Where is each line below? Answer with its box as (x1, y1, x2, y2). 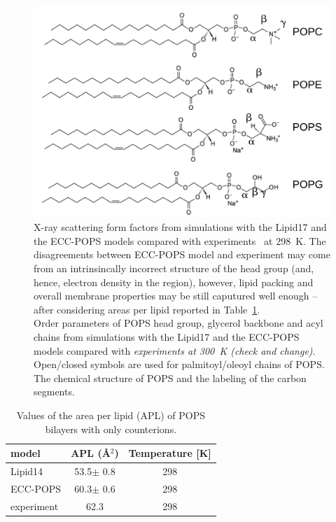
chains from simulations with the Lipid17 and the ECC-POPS (34, 330, 300, 344)
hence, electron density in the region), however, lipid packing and (34, 274, 314, 289)
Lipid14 (10, 464, 43, 479)
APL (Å (71, 446, 111, 460)
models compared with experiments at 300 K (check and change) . (34, 343, 316, 358)
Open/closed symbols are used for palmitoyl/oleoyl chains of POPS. (34, 357, 325, 372)
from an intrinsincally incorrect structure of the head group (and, (34, 261, 314, 276)
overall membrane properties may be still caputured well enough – (34, 288, 318, 303)
